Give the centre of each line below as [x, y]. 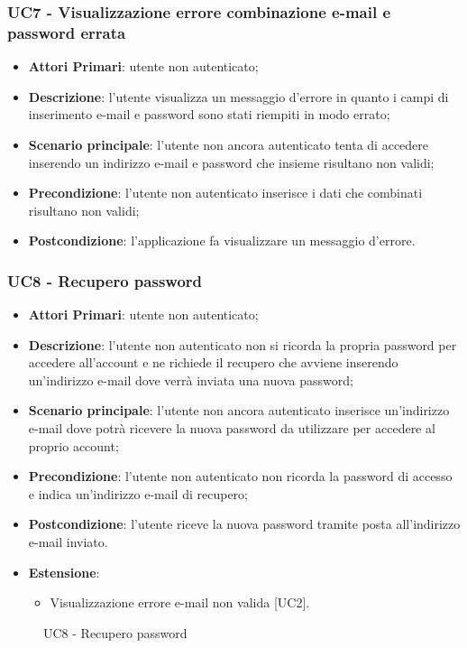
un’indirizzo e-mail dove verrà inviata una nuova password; [191, 380]
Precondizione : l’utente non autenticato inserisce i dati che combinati [225, 193]
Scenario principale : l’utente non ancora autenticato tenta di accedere [229, 144]
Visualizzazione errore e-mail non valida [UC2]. [180, 602]
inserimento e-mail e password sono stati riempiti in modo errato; [209, 114]
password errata [67, 32]
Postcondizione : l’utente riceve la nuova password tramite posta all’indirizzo [244, 524]
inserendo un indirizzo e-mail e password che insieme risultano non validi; [231, 162]
